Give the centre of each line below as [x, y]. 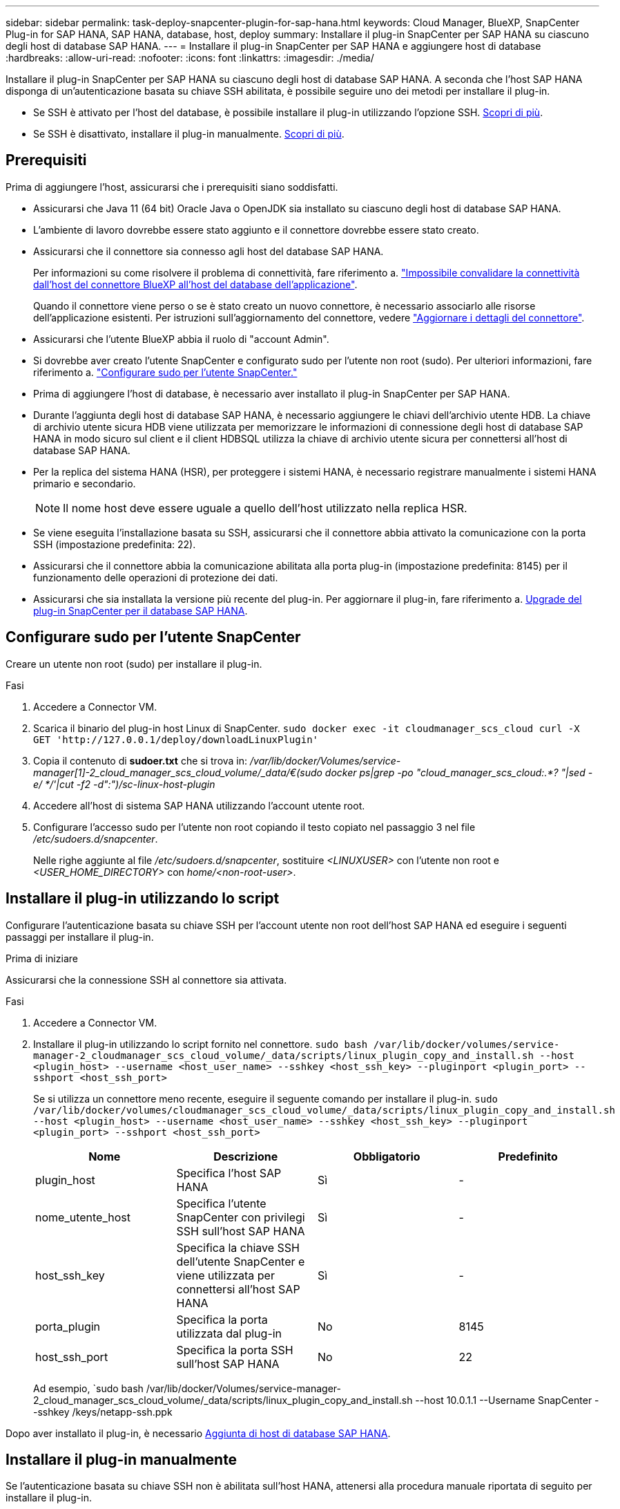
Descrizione [246, 1156]
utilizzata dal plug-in [229, 1333]
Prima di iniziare [42, 958]
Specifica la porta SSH [235, 1350]
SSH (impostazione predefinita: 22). [115, 544]
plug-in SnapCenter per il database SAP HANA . [141, 610]
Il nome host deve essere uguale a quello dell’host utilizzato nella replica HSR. [265, 508]
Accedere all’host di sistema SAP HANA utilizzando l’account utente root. [199, 805]
